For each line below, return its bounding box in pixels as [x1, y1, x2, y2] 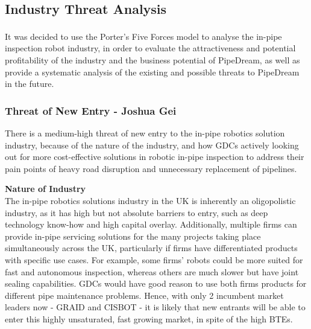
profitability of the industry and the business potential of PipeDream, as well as [5, 54, 300, 66]
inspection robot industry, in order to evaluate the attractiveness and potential [5, 42, 296, 54]
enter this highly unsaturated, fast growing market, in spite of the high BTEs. [5, 312, 293, 325]
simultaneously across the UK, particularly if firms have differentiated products [5, 241, 298, 254]
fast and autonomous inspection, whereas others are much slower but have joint [5, 265, 299, 278]
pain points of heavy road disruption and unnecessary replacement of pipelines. [5, 162, 297, 174]
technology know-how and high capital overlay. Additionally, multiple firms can [5, 218, 297, 231]
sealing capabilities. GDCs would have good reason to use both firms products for [5, 277, 307, 290]
